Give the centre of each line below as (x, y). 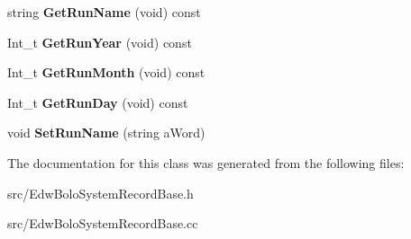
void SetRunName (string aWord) (106, 133)
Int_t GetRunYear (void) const (100, 42)
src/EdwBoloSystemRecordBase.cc (103, 223)
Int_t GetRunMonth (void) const (106, 72)
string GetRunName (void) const (104, 12)
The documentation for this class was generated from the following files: (206, 162)
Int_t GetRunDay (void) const (98, 102)
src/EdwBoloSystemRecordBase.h (100, 193)
